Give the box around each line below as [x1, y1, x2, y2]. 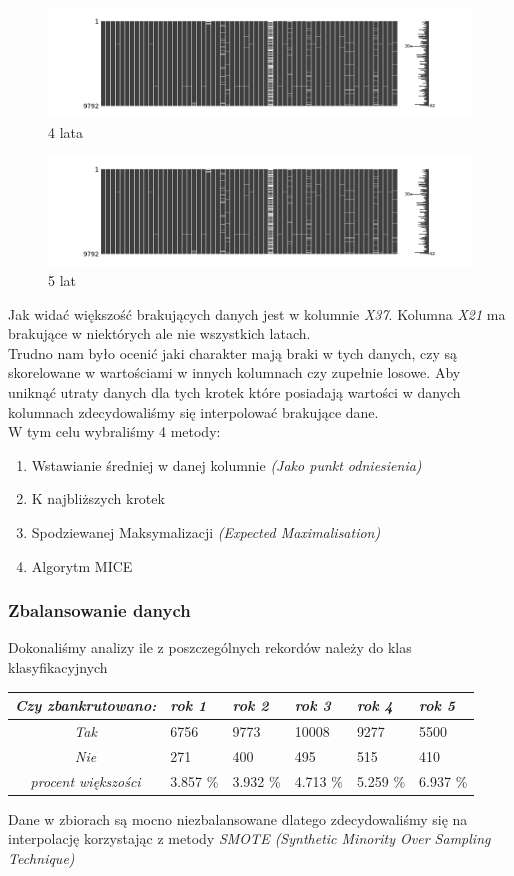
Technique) [8, 847, 75, 868]
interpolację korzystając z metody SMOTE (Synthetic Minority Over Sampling [8, 828, 491, 849]
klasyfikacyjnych [8, 657, 108, 677]
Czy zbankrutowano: [15, 695, 157, 716]
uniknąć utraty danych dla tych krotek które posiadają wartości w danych [8, 382, 461, 403]
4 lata [48, 121, 83, 142]
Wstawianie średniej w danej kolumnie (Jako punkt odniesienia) [31, 454, 422, 475]
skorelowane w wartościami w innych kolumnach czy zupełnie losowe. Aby [8, 362, 461, 383]
